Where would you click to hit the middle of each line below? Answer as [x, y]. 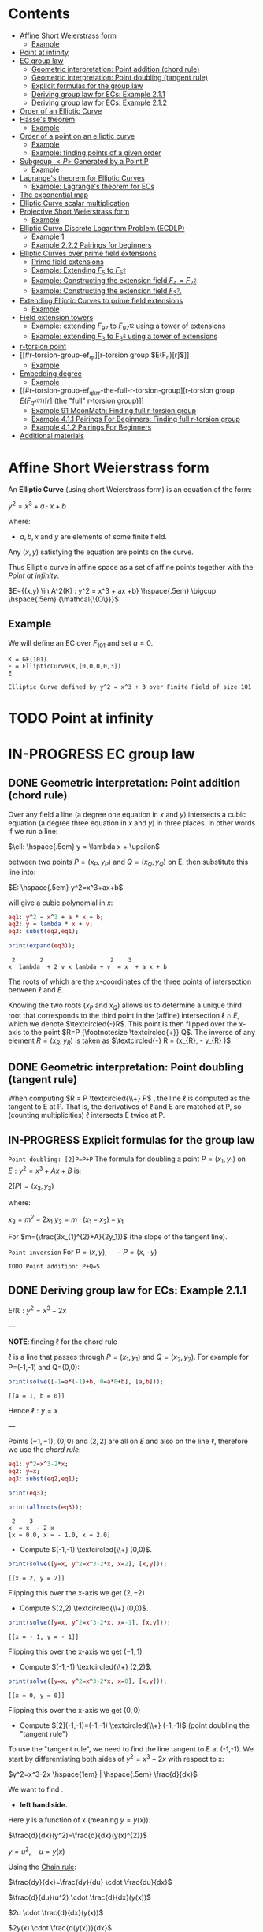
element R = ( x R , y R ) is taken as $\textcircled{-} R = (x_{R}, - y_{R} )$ [119, 1041]
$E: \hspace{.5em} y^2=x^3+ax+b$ [66, 887]
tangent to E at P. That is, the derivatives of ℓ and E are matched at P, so [125, 1107]
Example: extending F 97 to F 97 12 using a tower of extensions [128, 327]
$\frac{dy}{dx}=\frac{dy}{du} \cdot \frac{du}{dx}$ [90, 1882]
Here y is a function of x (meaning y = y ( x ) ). [80, 1820]
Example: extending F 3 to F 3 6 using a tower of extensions [124, 337]
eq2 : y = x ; [24, 1471]
